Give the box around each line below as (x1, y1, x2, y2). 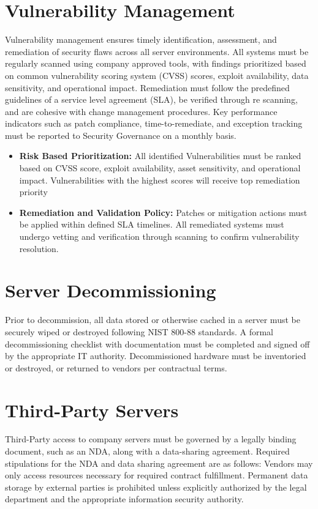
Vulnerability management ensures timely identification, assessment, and (5, 33, 277, 46)
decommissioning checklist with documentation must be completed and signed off (5, 337, 310, 350)
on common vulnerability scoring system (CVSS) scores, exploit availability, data (5, 69, 309, 81)
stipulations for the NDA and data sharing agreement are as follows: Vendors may (5, 456, 313, 469)
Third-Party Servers (5, 397, 179, 422)
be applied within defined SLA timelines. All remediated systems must (19, 218, 284, 231)
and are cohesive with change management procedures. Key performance (5, 105, 278, 117)
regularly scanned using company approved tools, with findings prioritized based (5, 57, 306, 70)
